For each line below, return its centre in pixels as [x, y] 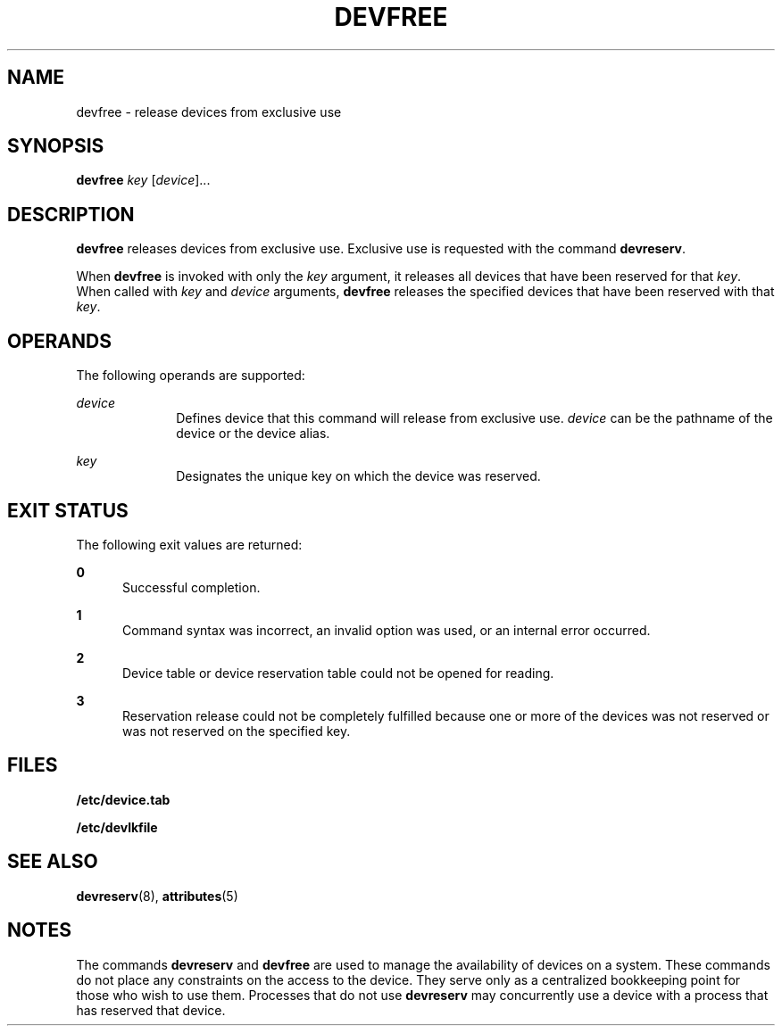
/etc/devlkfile [117, 827]
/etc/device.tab [123, 799]
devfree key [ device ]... [143, 180]
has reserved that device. [151, 1010]
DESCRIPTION [71, 214]
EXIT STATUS [68, 510]
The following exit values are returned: [189, 544]
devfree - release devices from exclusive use [209, 112]
